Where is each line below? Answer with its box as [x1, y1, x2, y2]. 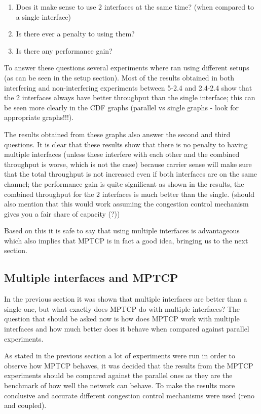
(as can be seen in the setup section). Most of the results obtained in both [4, 72, 235, 82]
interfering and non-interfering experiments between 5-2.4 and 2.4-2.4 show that [4, 82, 252, 93]
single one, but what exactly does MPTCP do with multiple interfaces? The [4, 303, 240, 314]
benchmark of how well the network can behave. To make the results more [4, 380, 235, 391]
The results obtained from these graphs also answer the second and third [4, 129, 231, 139]
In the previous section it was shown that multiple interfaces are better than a [4, 294, 247, 304]
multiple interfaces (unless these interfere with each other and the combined [4, 149, 240, 159]
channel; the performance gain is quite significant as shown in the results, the [4, 178, 244, 189]
